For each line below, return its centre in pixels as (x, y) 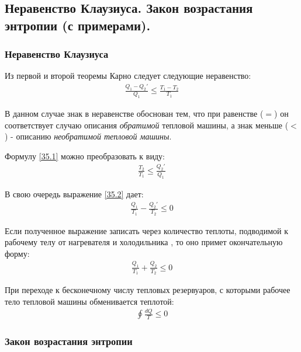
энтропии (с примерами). (78, 25)
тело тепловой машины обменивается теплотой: (89, 301)
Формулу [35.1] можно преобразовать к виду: (85, 156)
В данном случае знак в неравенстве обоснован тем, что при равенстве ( (134, 114)
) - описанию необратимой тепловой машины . (88, 136)
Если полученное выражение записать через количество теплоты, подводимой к (147, 230)
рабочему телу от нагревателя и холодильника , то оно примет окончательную (144, 242)
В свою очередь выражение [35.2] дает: (74, 194)
